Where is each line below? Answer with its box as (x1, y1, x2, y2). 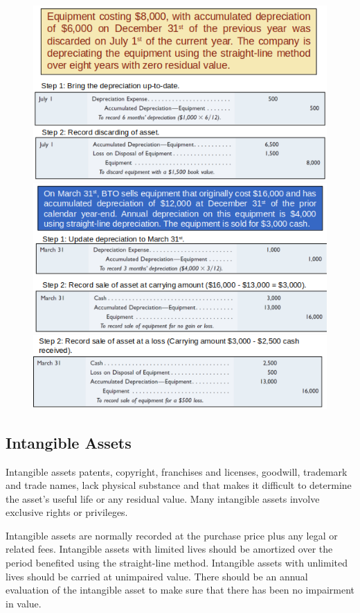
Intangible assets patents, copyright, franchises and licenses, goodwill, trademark (6, 464, 348, 478)
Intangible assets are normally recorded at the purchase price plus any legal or (6, 528, 338, 542)
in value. (6, 596, 42, 610)
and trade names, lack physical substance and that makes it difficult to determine (6, 478, 352, 492)
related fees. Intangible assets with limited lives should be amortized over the (6, 542, 333, 556)
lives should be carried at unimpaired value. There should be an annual (6, 569, 308, 583)
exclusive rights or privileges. (6, 505, 128, 519)
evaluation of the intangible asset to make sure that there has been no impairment (6, 582, 355, 597)
